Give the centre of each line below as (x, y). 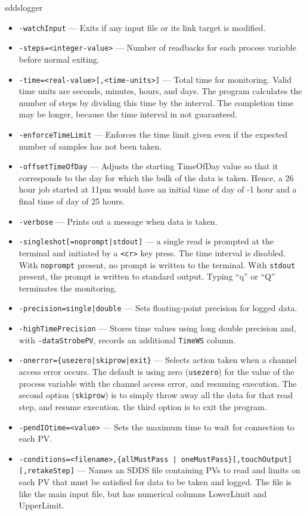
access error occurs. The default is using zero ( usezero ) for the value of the (156, 372)
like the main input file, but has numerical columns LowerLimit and (143, 493)
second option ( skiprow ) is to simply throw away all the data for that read (156, 395)
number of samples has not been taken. (90, 146)
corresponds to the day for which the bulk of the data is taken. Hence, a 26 (156, 177)
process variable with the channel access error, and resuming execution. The (158, 383)
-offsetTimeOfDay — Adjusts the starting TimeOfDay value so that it (148, 166)
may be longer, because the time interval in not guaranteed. (128, 114)
